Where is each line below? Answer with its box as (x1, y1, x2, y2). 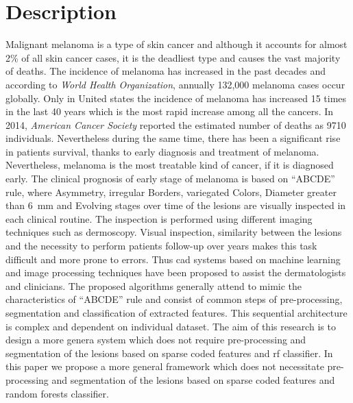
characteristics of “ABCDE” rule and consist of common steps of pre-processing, (5, 292, 343, 306)
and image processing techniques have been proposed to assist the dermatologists (5, 265, 346, 280)
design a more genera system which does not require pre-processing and (5, 332, 306, 347)
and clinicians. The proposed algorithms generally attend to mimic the (5, 278, 302, 293)
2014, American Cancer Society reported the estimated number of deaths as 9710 (5, 117, 346, 132)
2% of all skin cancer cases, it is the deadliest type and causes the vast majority (5, 50, 341, 64)
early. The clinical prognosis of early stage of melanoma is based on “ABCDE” (5, 171, 335, 186)
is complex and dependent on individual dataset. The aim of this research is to (5, 319, 336, 333)
